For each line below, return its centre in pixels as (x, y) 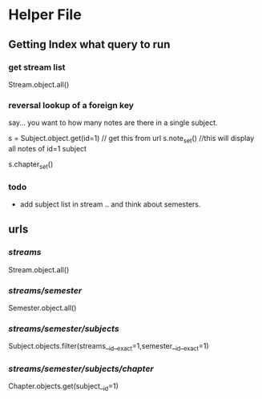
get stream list (37, 67)
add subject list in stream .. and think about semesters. (110, 204)
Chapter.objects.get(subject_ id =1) (63, 387)
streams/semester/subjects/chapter (81, 369)
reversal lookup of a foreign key (71, 105)
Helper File (45, 15)
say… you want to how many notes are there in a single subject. (113, 123)
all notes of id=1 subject (47, 148)
